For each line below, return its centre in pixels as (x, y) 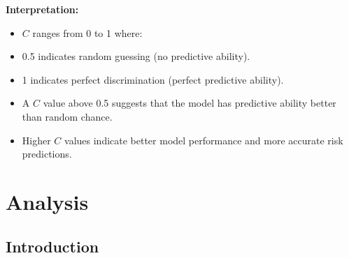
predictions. (47, 154)
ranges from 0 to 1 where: (87, 32)
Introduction (52, 246)
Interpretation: (42, 9)
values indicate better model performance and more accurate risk (204, 140)
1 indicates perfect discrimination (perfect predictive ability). (153, 79)
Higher (36, 140)
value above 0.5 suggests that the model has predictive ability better (190, 103)
